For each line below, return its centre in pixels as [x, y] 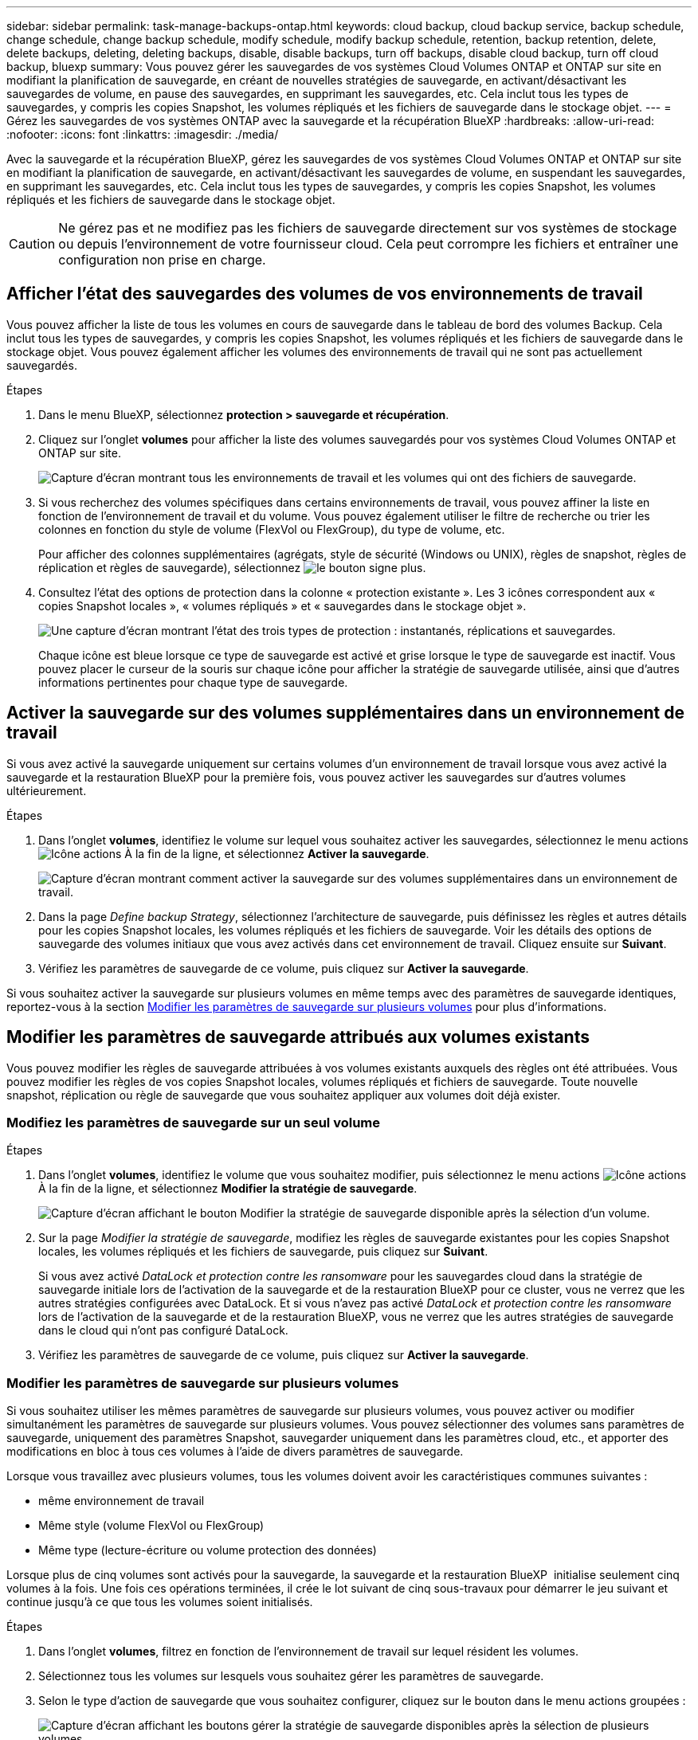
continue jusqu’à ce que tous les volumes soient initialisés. [160, 1602]
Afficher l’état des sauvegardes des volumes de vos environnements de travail [325, 294]
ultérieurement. [47, 790]
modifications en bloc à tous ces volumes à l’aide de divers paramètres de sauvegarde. [235, 1452]
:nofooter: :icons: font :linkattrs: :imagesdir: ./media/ [143, 134]
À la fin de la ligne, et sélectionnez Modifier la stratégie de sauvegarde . [228, 1189]
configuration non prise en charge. [162, 260]
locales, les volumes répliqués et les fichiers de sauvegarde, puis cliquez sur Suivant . [263, 1252]
